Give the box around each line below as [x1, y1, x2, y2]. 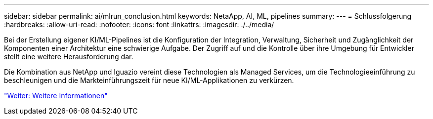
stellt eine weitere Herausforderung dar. [4, 52, 133, 61]
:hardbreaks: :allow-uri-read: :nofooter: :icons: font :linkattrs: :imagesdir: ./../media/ [4, 20, 274, 29]
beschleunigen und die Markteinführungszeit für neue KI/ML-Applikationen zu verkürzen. [4, 76, 294, 84]
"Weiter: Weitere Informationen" [4, 91, 108, 100]
